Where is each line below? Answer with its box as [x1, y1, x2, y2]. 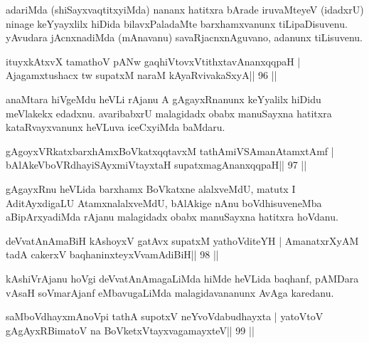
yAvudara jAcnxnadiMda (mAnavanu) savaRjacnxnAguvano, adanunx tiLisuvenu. [6, 30, 363, 45]
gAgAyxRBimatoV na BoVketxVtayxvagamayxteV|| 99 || [6, 322, 255, 337]
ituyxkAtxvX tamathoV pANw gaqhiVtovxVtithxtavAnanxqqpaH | [6, 53, 301, 68]
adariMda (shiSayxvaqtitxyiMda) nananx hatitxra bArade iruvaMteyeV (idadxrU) [6, 2, 364, 16]
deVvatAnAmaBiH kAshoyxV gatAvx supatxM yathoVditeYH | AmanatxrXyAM [6, 233, 359, 248]
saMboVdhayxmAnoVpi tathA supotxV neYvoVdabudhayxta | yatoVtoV [6, 309, 323, 324]
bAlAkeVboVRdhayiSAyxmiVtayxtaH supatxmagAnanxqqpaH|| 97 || [6, 157, 307, 172]
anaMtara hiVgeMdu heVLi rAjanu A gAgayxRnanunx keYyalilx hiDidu [6, 91, 321, 106]
